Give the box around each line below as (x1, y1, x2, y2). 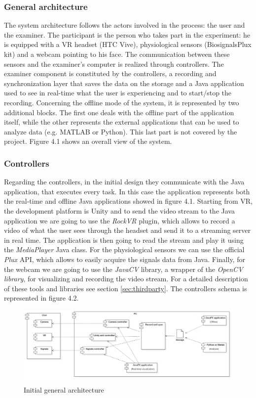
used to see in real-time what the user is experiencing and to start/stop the (4, 88, 232, 98)
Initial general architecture (24, 385, 104, 395)
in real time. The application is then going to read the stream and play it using (4, 234, 244, 245)
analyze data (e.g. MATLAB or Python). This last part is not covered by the (4, 126, 237, 136)
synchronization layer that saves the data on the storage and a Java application (4, 78, 244, 88)
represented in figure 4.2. (4, 293, 79, 303)
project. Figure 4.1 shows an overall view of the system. (4, 136, 172, 146)
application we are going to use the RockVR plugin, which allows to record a (4, 215, 235, 225)
